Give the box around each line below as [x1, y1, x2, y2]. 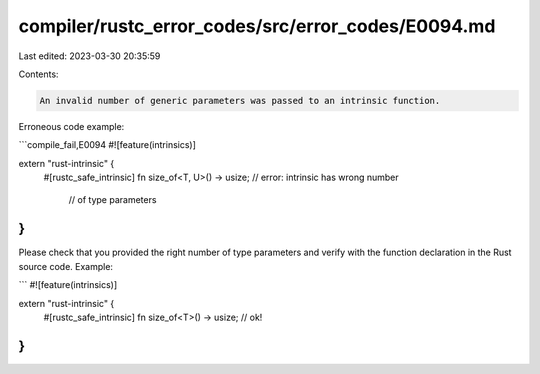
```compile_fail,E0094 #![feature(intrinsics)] [18, 139, 197, 151]
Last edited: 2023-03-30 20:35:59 [18, 50, 161, 62]
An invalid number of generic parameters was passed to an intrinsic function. [39, 95, 441, 106]
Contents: [18, 68, 59, 80]
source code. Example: [18, 260, 114, 272]
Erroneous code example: [18, 120, 125, 132]
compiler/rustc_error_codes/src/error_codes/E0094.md [18, 15, 496, 37]
